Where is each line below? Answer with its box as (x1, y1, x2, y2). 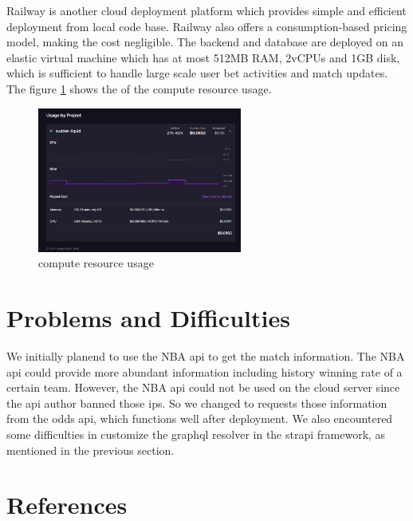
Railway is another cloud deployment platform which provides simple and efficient (6, 2, 407, 18)
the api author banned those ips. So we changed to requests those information (6, 394, 387, 411)
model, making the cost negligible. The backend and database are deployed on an (6, 34, 403, 50)
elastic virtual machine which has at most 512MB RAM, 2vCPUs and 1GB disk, (6, 49, 400, 65)
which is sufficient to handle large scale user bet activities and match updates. (6, 65, 388, 81)
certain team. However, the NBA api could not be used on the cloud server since (6, 379, 400, 396)
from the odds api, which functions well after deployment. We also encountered (6, 410, 393, 427)
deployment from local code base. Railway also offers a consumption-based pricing (6, 18, 407, 34)
